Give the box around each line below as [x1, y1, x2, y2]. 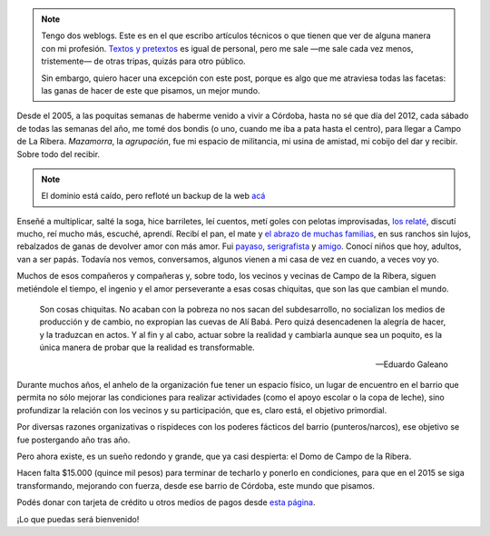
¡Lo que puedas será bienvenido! [16, 513, 140, 524]
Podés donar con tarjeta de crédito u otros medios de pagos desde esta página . [16, 497, 316, 508]
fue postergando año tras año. [16, 434, 131, 445]
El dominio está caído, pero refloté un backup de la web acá [41, 191, 266, 202]
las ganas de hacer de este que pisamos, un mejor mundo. [41, 84, 260, 95]
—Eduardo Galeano [375, 359, 448, 370]
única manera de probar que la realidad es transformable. [39, 342, 255, 353]
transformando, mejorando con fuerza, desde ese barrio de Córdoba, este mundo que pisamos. [16, 480, 376, 491]
